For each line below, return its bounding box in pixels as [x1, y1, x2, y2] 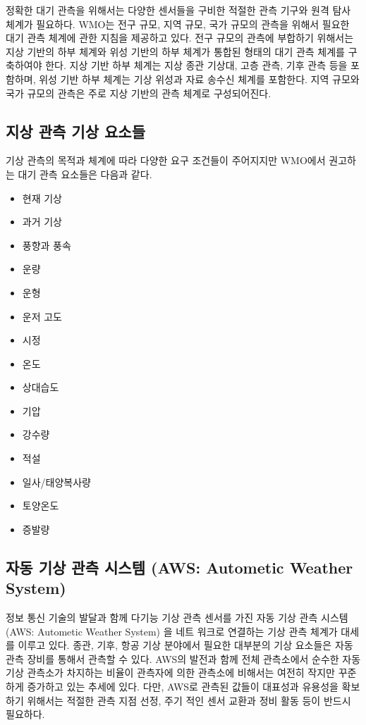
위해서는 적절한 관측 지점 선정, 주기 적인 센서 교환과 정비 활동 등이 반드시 [27, 693, 351, 707]
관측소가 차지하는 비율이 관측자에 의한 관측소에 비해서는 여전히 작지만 [27, 665, 335, 680]
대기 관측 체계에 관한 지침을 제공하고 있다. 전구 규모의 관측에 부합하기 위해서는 [6, 30, 354, 45]
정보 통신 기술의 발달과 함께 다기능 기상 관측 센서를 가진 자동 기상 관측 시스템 [6, 610, 348, 625]
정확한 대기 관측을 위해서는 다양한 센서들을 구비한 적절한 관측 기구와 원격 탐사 [6, 3, 351, 17]
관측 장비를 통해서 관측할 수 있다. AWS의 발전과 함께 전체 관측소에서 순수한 [6, 651, 339, 666]
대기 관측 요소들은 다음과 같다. [18, 166, 152, 181]
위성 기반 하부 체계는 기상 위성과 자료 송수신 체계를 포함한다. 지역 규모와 [39, 71, 360, 86]
